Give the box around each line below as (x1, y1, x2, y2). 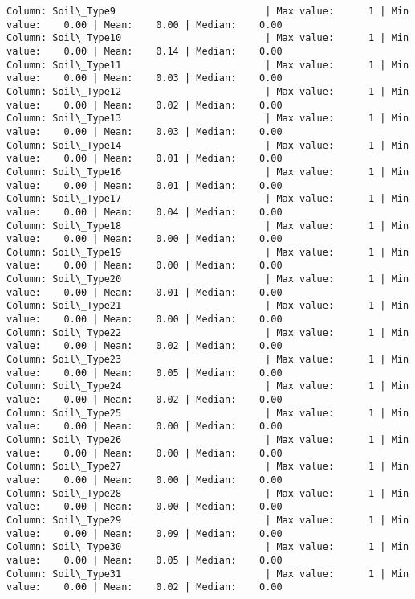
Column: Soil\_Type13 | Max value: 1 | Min (6, 113, 409, 125)
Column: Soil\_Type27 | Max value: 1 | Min (6, 461, 409, 473)
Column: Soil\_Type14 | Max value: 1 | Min (6, 139, 409, 151)
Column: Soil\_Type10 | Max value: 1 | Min (6, 32, 409, 44)
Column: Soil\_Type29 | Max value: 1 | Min (6, 514, 409, 526)
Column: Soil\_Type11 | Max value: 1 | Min (6, 59, 409, 71)
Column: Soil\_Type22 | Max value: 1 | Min (6, 326, 409, 338)
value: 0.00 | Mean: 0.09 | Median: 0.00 (6, 527, 283, 540)
